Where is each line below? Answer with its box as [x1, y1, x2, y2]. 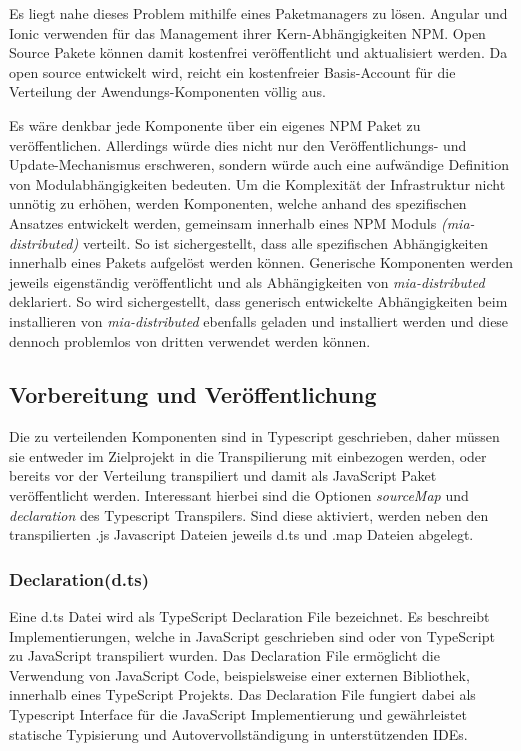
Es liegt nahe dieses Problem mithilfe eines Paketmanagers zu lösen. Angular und [9, 3, 508, 23]
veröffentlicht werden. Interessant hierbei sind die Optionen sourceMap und [9, 485, 469, 506]
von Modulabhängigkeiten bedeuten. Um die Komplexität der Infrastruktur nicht [9, 173, 506, 194]
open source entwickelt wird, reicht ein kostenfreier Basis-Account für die [9, 61, 456, 82]
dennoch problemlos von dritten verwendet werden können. [9, 330, 371, 351]
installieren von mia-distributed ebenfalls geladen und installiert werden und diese [9, 310, 509, 331]
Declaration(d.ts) [9, 566, 150, 591]
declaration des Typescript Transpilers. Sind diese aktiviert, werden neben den [9, 504, 489, 525]
